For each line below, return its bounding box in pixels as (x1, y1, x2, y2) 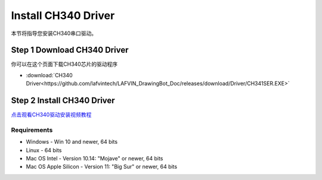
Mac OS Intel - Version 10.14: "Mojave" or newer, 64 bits (26, 155, 163, 162)
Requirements (11, 125, 53, 134)
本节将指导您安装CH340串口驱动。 (11, 30, 97, 37)
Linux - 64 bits (26, 146, 62, 154)
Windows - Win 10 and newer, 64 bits (26, 138, 118, 146)
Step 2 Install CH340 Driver (11, 96, 116, 106)
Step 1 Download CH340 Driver (11, 45, 129, 55)
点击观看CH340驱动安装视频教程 (11, 111, 92, 118)
